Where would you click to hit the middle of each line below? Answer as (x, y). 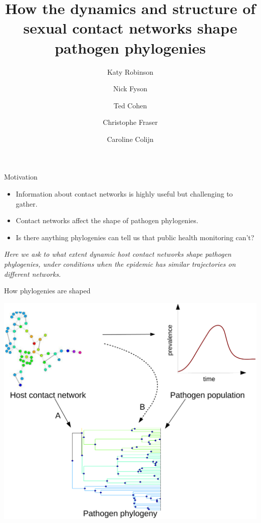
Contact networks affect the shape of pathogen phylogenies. (107, 220)
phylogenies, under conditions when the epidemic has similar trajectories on (120, 264)
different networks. (33, 274)
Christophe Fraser (130, 122)
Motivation (21, 177)
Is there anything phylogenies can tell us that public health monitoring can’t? (135, 237)
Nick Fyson (130, 89)
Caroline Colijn (130, 139)
